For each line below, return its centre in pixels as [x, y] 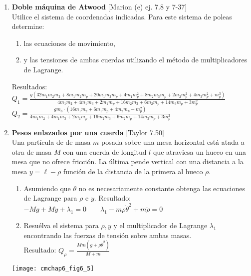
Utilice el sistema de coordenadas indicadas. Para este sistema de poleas [122, 16]
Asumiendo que [47, 188]
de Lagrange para [50, 198]
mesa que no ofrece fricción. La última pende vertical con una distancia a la [127, 161]
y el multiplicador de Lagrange [160, 225]
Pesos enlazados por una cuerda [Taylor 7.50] [88, 132]
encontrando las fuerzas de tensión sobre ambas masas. [108, 235]
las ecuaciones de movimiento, [69, 43]
